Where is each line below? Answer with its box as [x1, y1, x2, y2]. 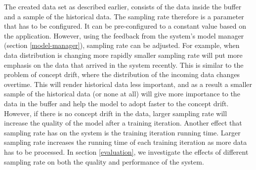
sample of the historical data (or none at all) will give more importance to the [4, 88, 240, 99]
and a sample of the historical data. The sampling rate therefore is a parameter [4, 11, 244, 21]
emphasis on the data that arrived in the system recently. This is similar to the [4, 59, 244, 70]
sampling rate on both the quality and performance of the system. [4, 156, 204, 167]
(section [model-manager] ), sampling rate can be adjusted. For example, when [4, 40, 240, 50]
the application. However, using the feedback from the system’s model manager [4, 30, 244, 41]
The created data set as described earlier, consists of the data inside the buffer [4, 1, 242, 11]
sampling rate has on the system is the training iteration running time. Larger [4, 127, 241, 137]
